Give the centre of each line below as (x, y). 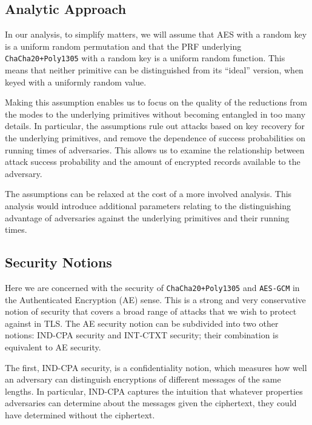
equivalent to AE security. (53, 347)
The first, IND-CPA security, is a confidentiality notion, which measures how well (156, 367)
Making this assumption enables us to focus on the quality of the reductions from (156, 102)
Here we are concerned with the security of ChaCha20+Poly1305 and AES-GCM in (152, 287)
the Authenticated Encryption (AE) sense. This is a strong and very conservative (155, 299)
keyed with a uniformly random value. (76, 82)
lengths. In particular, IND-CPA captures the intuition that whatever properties (154, 391)
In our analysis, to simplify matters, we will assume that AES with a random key (156, 34)
